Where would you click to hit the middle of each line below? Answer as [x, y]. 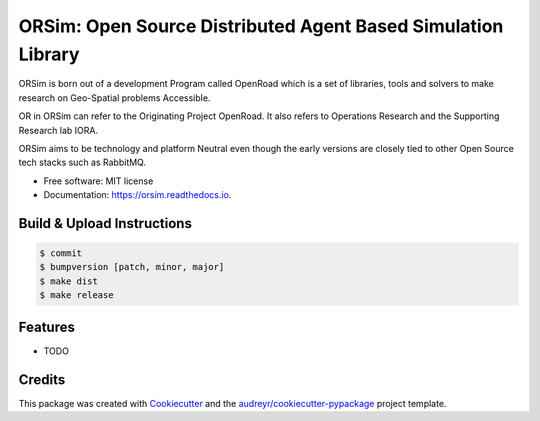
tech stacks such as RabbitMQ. [82, 162]
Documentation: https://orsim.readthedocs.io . [137, 195]
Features [46, 326]
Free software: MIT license [98, 181]
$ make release [76, 295]
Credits [42, 379]
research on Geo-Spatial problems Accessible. [114, 97]
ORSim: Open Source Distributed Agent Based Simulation [261, 26]
